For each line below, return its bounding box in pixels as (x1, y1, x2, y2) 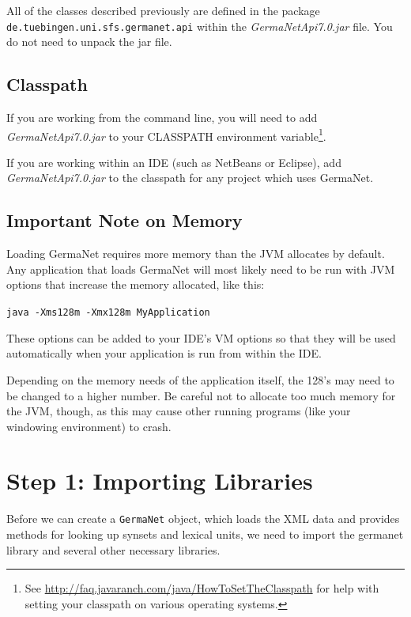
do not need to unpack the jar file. (6, 33, 172, 50)
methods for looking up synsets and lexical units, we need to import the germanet (6, 526, 404, 543)
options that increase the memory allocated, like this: (6, 276, 265, 293)
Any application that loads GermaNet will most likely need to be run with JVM (6, 260, 395, 277)
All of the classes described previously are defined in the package (6, 2, 320, 18)
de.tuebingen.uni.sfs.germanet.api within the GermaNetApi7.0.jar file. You (6, 17, 393, 34)
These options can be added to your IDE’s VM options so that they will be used (6, 329, 396, 346)
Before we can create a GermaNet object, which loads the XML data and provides (6, 510, 400, 527)
